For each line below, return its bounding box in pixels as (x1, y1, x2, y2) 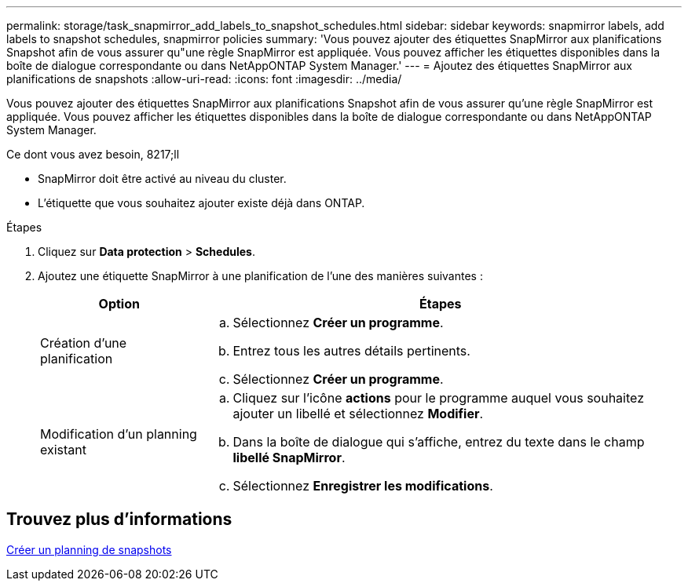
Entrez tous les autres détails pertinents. (232, 343, 470, 359)
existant (40, 442, 87, 458)
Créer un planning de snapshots (6, 542, 172, 556)
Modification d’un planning (40, 426, 197, 442)
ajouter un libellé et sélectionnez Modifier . (232, 406, 484, 421)
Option (98, 296, 140, 312)
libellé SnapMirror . (232, 450, 346, 465)
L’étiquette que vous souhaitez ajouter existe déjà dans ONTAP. (38, 196, 365, 210)
